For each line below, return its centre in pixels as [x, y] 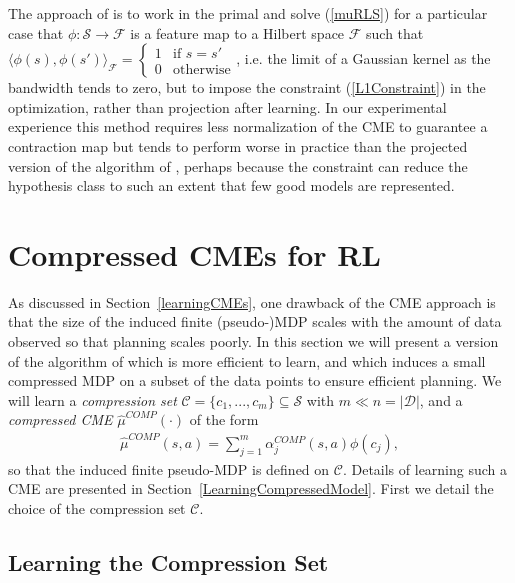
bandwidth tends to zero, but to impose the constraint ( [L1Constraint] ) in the [247, 87]
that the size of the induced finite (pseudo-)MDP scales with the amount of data [255, 321]
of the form [224, 419]
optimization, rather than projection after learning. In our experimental [227, 106]
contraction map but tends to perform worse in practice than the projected [238, 145]
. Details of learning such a [425, 468]
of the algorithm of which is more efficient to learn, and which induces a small [247, 360]
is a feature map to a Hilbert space [237, 32]
